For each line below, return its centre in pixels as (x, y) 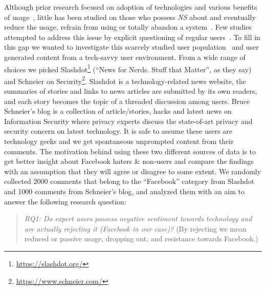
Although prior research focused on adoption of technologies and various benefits (131, 7)
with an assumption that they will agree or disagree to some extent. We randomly (133, 171)
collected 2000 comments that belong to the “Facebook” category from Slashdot (129, 181)
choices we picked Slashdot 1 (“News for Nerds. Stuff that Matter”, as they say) (128, 68)
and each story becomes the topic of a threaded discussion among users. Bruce (127, 101)
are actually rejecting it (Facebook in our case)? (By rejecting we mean (136, 228)
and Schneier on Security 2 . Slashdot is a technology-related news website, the (125, 80)
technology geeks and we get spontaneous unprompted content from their (119, 141)
